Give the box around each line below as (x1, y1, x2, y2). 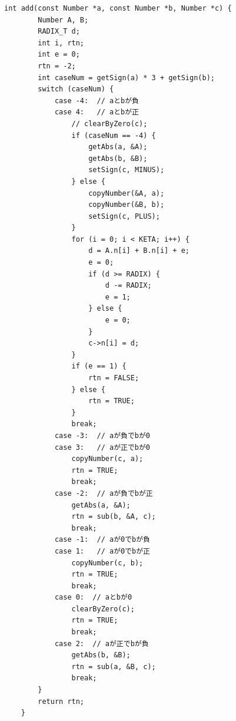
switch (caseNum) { (38, 85, 114, 94)
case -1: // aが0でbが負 (54, 535, 151, 544)
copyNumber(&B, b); (88, 200, 165, 209)
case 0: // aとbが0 (54, 593, 132, 602)
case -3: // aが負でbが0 (54, 431, 151, 440)
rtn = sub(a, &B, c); (71, 662, 156, 671)
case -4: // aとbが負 (54, 96, 139, 105)
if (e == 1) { (71, 362, 127, 371)
